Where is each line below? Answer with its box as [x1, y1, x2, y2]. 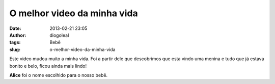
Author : [9, 32, 26, 38]
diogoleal [49, 32, 69, 38]
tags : [9, 39, 21, 46]
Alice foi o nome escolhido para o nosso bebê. [9, 72, 108, 78]
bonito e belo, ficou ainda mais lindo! [9, 63, 87, 69]
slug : [9, 46, 20, 53]
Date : [9, 25, 21, 31]
